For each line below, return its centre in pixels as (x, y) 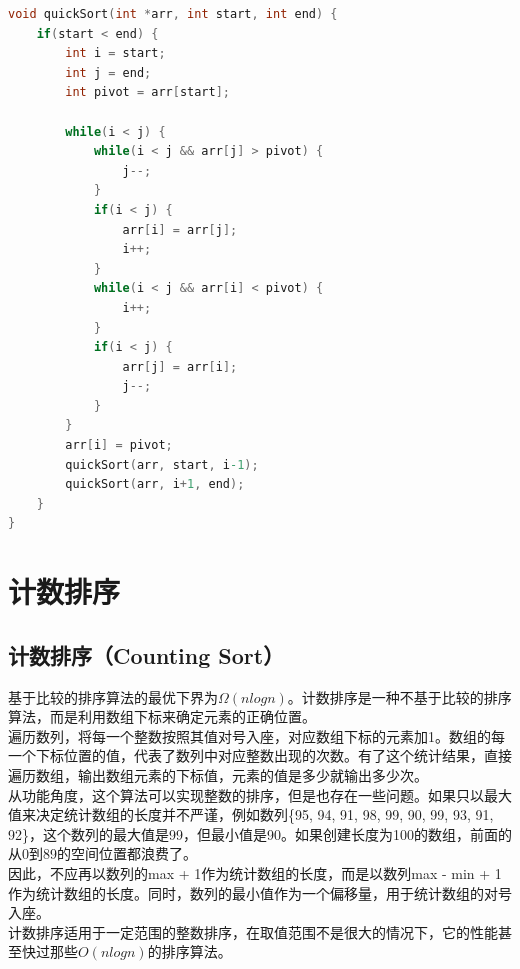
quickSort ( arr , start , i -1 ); (162, 464)
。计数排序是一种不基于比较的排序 (399, 696)
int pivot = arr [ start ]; (147, 92)
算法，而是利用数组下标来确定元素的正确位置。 (162, 716)
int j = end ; (108, 72)
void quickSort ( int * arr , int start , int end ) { (173, 14)
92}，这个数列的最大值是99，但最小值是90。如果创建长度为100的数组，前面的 (260, 833)
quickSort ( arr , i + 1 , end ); (155, 484)
